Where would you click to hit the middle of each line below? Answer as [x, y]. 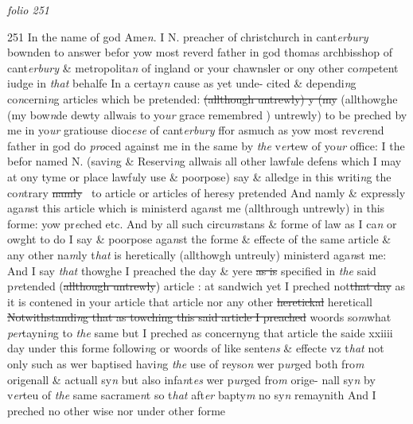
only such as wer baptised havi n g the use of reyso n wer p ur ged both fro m [186, 364]
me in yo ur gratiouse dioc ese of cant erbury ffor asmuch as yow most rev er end [196, 130]
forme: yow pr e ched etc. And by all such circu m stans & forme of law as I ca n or [202, 223]
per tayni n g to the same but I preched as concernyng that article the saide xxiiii [200, 332]
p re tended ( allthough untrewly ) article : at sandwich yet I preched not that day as [206, 286]
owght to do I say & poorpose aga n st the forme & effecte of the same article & [199, 239]
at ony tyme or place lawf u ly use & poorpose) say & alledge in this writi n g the [199, 176]
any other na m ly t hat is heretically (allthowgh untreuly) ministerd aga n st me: [197, 254]
